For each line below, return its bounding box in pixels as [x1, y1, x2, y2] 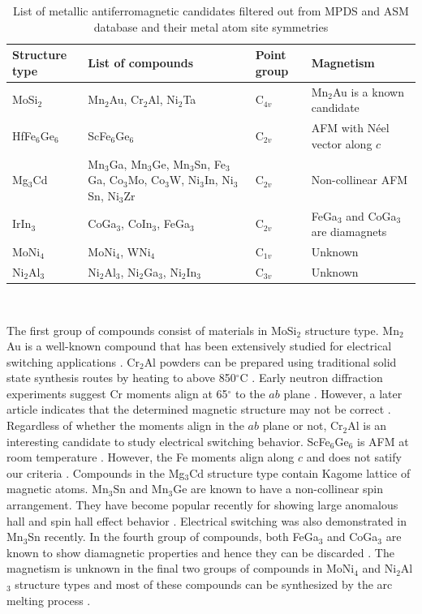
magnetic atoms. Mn [6, 480, 109, 497]
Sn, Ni [88, 187, 119, 204]
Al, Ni [148, 91, 179, 108]
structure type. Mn [304, 321, 399, 338]
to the [235, 384, 265, 401]
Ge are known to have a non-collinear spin [173, 480, 384, 497]
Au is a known [333, 83, 404, 100]
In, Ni [204, 171, 234, 188]
